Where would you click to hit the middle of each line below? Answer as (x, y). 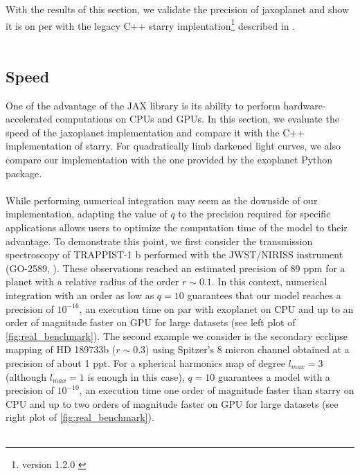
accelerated (29, 119)
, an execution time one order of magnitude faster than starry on (217, 390)
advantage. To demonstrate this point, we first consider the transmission (159, 241)
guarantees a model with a (274, 376)
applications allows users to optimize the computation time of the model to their (177, 227)
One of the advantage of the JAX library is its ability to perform (143, 105)
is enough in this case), (136, 376)
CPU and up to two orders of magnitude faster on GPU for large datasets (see (172, 403)
